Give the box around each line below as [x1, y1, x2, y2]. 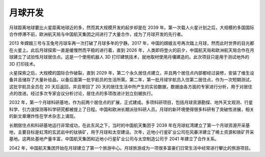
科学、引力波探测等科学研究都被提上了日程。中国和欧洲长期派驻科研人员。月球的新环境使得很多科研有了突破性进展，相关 [9, 106, 254, 112]
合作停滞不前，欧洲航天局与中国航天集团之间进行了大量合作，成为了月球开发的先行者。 [9, 31, 185, 37]
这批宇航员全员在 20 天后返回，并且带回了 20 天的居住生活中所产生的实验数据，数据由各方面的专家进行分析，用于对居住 [9, 83, 253, 89]
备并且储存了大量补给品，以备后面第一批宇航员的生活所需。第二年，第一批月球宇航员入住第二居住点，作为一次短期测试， [9, 77, 254, 83]
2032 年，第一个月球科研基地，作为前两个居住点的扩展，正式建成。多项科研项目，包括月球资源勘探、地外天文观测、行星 [9, 100, 253, 105]
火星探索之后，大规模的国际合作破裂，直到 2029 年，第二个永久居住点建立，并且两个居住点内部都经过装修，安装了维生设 [9, 70, 255, 76]
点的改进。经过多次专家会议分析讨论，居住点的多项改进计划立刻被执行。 [9, 91, 156, 97]
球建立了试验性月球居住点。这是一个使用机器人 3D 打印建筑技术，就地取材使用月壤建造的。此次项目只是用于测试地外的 [9, 54, 250, 60]
